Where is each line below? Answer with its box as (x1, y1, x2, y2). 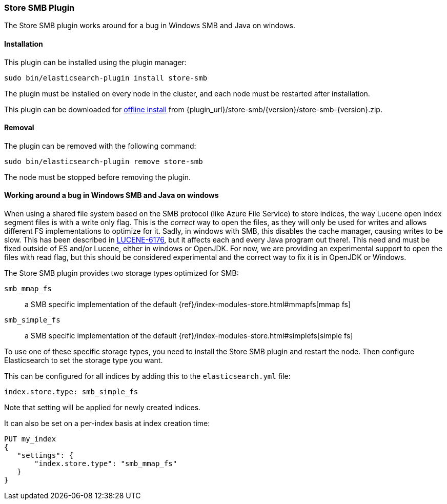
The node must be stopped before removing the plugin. (4, 172, 191, 182)
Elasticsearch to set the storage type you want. (4, 356, 163, 365)
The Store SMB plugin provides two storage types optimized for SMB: (4, 269, 239, 278)
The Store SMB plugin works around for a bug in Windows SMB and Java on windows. (4, 21, 296, 30)
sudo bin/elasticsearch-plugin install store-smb (4, 73, 208, 82)
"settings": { (17, 451, 73, 460)
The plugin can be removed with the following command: (4, 141, 196, 150)
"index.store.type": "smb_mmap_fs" (34, 459, 177, 468)
